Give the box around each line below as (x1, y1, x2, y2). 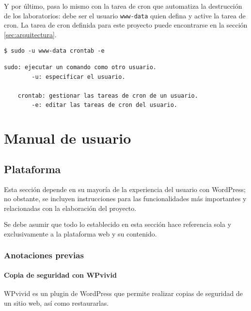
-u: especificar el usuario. (31, 73, 125, 80)
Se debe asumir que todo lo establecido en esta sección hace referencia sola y (4, 219, 232, 229)
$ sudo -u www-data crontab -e (4, 47, 105, 55)
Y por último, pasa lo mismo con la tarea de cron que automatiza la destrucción (4, 1, 242, 11)
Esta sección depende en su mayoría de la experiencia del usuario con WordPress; (4, 184, 246, 194)
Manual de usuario (4, 128, 131, 148)
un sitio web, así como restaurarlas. (4, 297, 109, 308)
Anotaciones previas (4, 249, 84, 261)
